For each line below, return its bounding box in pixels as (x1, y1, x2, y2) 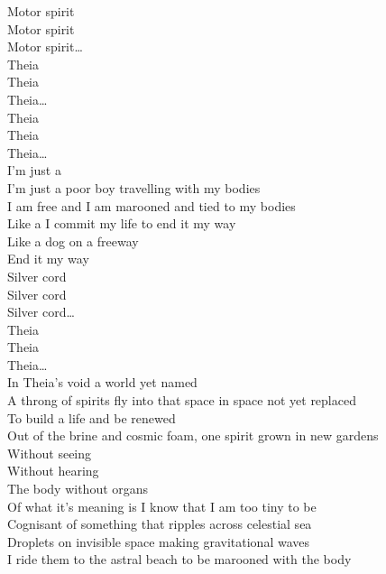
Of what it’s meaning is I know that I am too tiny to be (7, 496, 317, 515)
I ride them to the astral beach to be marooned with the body (7, 550, 352, 569)
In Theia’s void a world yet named (7, 373, 198, 392)
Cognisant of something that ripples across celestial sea (7, 514, 312, 533)
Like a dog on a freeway (7, 231, 139, 250)
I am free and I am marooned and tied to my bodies (7, 196, 296, 215)
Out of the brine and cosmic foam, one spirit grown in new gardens (7, 426, 379, 445)
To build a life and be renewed (7, 408, 176, 427)
